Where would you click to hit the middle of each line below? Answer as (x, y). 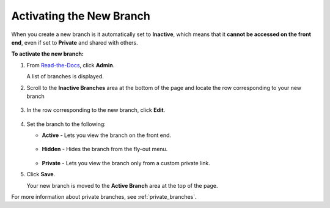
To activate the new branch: (47, 54)
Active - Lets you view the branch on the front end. (106, 135)
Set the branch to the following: (66, 124)
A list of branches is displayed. (65, 76)
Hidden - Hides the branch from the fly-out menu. (105, 149)
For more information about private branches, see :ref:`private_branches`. (104, 197)
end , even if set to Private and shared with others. (75, 42)
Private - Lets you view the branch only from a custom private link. (126, 163)
